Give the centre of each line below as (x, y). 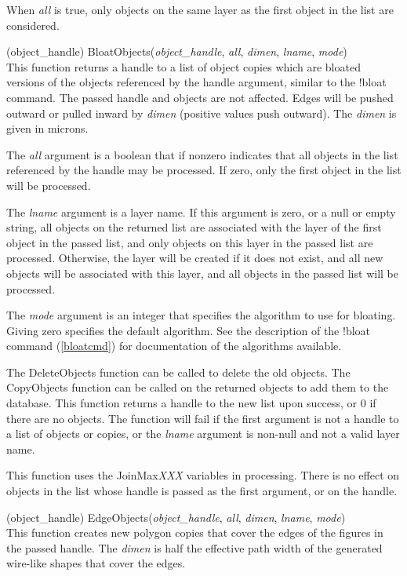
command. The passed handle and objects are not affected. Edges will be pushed (200, 97)
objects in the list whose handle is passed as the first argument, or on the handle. (202, 491)
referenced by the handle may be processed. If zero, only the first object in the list (204, 170)
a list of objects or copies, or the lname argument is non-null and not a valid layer (203, 434)
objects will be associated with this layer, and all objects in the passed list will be (202, 273)
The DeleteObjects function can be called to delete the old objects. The (178, 372)
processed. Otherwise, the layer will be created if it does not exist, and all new (195, 258)
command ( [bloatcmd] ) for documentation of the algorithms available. (174, 346)
